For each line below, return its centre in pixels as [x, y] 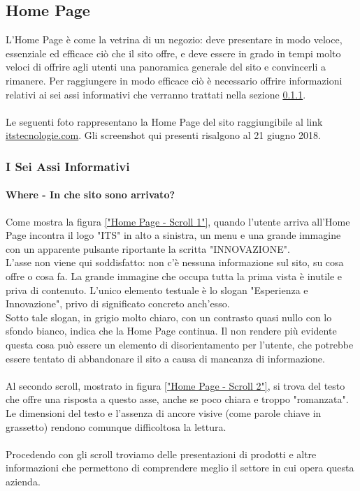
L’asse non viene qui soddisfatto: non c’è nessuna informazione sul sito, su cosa [175, 262]
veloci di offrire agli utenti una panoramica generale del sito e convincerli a [166, 67]
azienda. [23, 481]
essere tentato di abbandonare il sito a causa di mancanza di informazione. [165, 358]
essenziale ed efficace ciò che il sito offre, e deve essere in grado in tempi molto [173, 53]
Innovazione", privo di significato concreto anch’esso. [118, 303]
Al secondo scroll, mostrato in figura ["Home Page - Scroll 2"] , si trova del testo [175, 385]
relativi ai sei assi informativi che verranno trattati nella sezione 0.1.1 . [156, 94]
